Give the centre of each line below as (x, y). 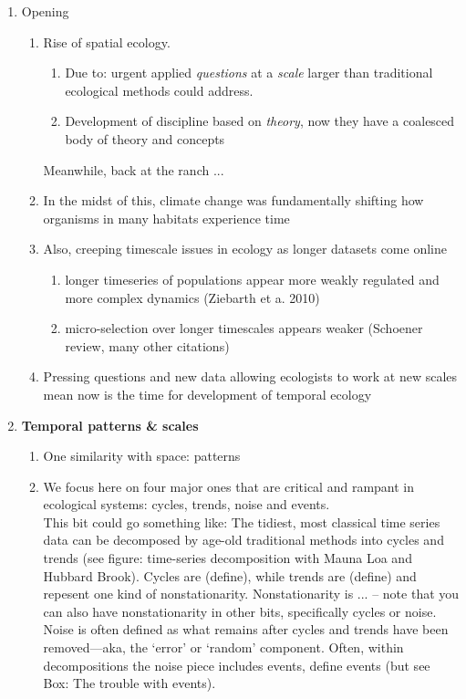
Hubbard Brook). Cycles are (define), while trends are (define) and (230, 575)
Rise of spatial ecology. (107, 42)
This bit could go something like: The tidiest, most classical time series (242, 522)
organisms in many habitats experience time (166, 218)
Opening (45, 11)
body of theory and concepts (145, 138)
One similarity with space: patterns (142, 456)
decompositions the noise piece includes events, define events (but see (237, 665)
